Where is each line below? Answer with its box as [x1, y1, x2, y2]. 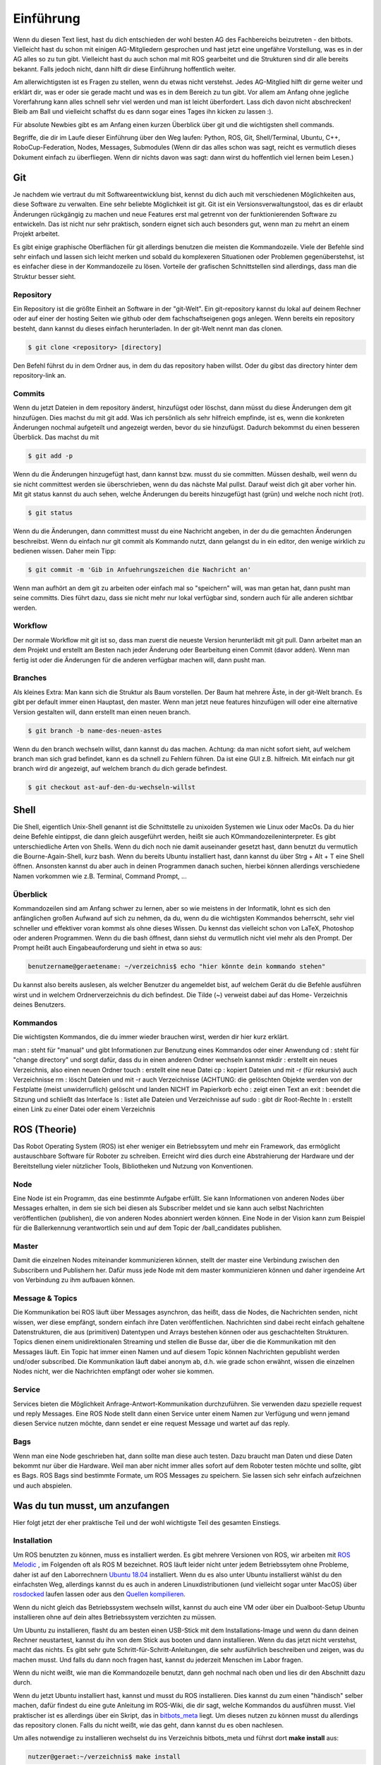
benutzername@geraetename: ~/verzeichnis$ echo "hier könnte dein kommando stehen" [28, 962, 326, 971]
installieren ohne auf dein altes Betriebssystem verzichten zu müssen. [13, 1613, 217, 1622]
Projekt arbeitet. [13, 229, 60, 238]
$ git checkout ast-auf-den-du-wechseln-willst [28, 784, 195, 791]
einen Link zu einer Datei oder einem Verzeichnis [13, 1105, 155, 1113]
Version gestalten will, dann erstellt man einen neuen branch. [13, 707, 191, 716]
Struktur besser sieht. [13, 272, 76, 280]
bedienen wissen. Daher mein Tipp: [13, 546, 116, 555]
